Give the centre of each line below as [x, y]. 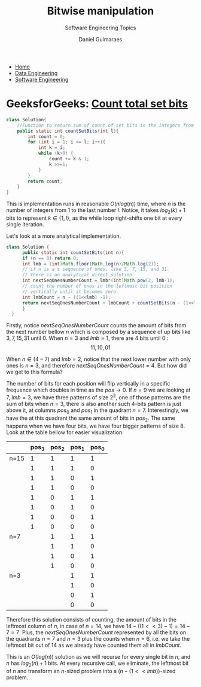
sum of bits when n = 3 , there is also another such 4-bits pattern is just [94, 404]
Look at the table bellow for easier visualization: [65, 432]
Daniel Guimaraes [100, 39]
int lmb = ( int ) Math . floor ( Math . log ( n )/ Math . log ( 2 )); [91, 264]
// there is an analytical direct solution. [78, 275]
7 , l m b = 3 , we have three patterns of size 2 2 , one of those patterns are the [98, 397]
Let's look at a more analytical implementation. [64, 236]
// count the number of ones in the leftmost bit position [97, 286]
